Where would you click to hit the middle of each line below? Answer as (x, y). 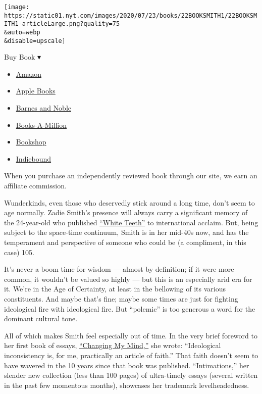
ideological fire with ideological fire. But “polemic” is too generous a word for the (130, 308)
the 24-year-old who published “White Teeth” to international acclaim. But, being (131, 222)
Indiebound (34, 158)
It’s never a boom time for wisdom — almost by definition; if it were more (119, 269)
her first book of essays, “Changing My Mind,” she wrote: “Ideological (113, 345)
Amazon (29, 73)
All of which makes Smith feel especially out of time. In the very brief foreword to (131, 335)
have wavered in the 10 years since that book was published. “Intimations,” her (127, 365)
